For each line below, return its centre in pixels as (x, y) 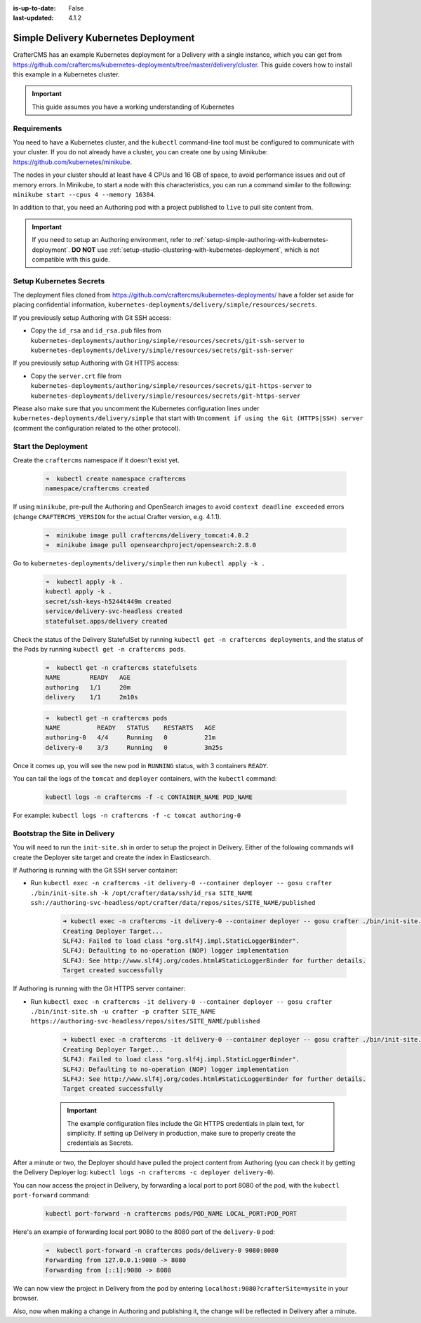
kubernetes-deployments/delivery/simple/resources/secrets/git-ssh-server (162, 350)
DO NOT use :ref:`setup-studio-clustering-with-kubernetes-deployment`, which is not (195, 250)
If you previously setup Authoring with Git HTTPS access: (96, 363)
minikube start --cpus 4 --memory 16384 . (84, 194)
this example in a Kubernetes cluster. (66, 74)
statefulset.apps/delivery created (106, 621)
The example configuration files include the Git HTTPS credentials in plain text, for (186, 1123)
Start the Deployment (50, 446)
